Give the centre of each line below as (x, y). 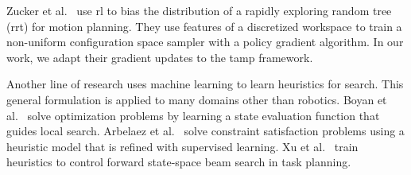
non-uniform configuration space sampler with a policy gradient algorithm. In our (205, 42)
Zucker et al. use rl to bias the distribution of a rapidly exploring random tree (199, 10)
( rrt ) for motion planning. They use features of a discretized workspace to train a (204, 26)
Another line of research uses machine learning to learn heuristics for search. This (205, 84)
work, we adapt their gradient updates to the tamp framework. (160, 57)
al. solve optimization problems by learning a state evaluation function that (193, 115)
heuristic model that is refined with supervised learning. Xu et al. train (182, 146)
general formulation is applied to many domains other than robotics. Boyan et (197, 99)
